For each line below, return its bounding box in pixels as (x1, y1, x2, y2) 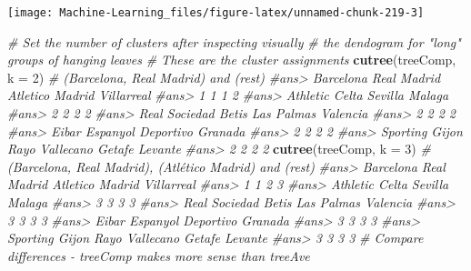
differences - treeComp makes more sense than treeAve (7, 246, 310, 265)
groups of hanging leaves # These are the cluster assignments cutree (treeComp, (7, 50, 456, 69)
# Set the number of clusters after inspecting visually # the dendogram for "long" (7, 32, 461, 51)
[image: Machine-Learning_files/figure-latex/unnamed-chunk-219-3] (7, 6, 425, 19)
